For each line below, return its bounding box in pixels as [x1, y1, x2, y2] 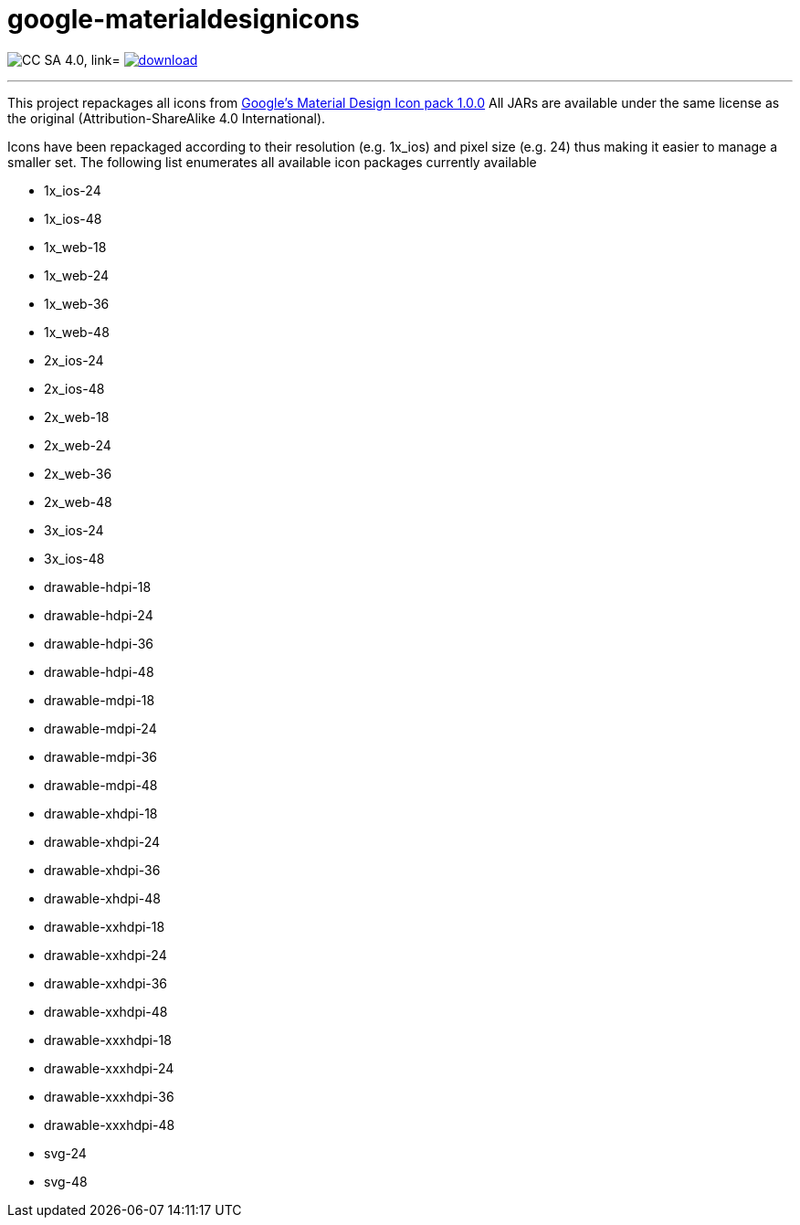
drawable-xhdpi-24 [44, 833, 161, 850]
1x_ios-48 [44, 210, 102, 227]
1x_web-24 [44, 267, 109, 283]
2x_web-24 [44, 437, 111, 453]
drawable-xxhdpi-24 [44, 946, 167, 963]
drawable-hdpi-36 [44, 635, 154, 651]
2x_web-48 [44, 493, 112, 510]
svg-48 [44, 1173, 88, 1189]
